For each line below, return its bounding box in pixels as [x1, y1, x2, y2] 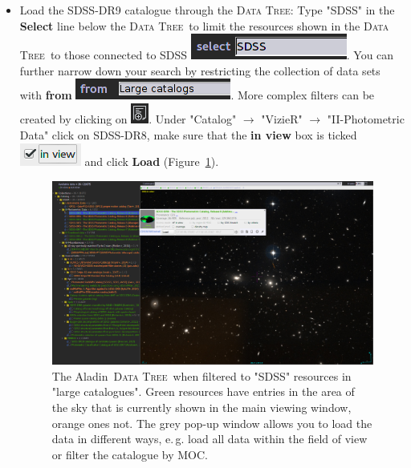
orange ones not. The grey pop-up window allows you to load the [51, 414, 372, 431]
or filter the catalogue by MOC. [51, 446, 208, 462]
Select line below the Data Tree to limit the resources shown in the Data [19, 17, 389, 34]
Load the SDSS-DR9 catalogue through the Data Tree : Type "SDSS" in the [19, 2, 395, 18]
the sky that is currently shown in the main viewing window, [51, 398, 352, 415]
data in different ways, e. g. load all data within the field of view [51, 430, 368, 447]
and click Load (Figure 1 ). [84, 153, 219, 170]
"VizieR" [261, 110, 303, 127]
